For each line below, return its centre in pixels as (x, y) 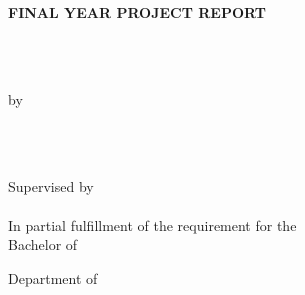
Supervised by (51, 185)
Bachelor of (43, 244)
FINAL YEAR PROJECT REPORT (137, 12)
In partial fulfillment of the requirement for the (152, 224)
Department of (53, 277)
